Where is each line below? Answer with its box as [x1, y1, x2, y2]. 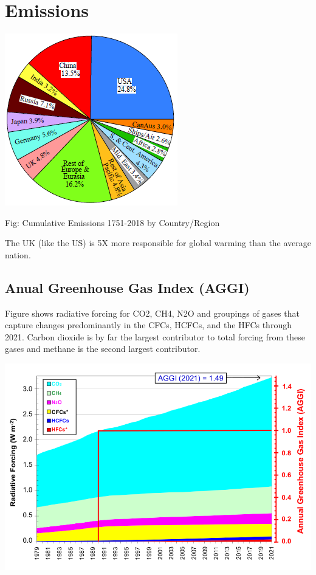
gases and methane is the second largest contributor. [5, 342, 201, 355]
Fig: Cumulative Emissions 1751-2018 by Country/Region [5, 216, 220, 229]
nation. [5, 248, 31, 261]
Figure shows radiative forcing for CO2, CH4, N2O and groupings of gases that [5, 306, 300, 319]
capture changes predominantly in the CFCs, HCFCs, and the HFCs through [5, 318, 292, 331]
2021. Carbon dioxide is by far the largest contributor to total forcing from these [5, 330, 306, 343]
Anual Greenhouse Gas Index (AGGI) [5, 278, 250, 297]
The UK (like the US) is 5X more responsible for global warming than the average [5, 236, 312, 249]
